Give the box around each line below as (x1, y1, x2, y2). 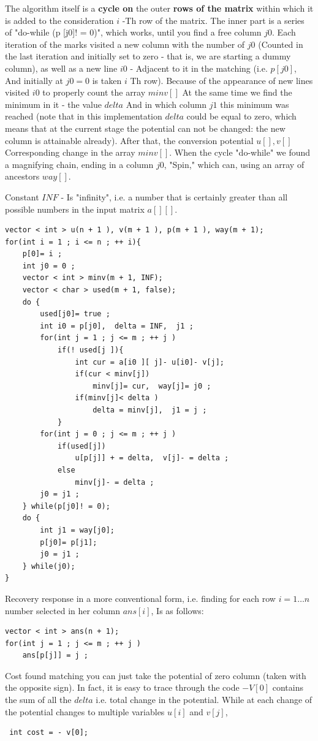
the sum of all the (5, 693, 72, 706)
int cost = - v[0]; (9, 728, 89, 737)
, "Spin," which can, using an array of (164, 158, 305, 170)
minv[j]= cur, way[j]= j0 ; (93, 381, 211, 390)
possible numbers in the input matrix (5, 202, 145, 215)
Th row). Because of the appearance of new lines (130, 74, 313, 86)
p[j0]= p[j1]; (40, 538, 97, 547)
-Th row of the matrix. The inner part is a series (122, 13, 305, 26)
